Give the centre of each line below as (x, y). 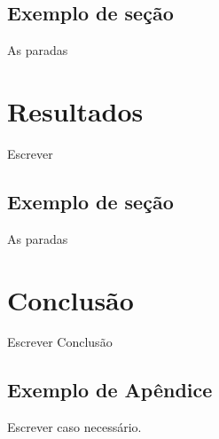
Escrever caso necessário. (74, 427)
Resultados (75, 110)
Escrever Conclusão (60, 342)
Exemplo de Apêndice (110, 390)
